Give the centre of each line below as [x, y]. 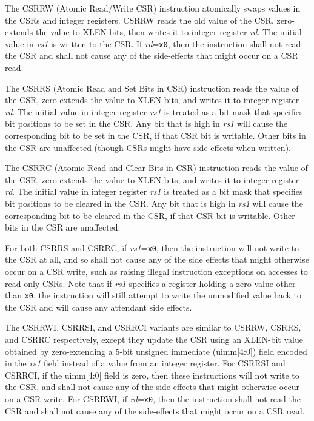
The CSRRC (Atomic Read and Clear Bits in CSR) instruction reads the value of [156, 168]
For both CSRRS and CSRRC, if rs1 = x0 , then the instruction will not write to [152, 247]
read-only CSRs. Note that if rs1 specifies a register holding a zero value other [150, 283]
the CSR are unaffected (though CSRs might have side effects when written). [148, 147]
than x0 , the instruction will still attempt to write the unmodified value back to [153, 295]
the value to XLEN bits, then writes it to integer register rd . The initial [169, 32]
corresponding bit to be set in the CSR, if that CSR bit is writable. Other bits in [155, 135]
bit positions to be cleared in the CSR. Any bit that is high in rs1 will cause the [154, 203]
